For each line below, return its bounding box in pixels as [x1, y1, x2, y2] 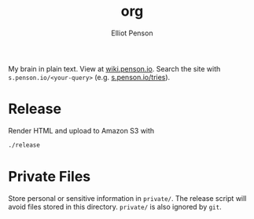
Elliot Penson [111, 28, 153, 38]
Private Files [8, 167, 91, 185]
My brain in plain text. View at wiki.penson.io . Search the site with [8, 64, 221, 73]
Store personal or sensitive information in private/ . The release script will [8, 193, 247, 203]
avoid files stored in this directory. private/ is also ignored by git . [8, 202, 222, 211]
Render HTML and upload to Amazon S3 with [8, 126, 155, 135]
